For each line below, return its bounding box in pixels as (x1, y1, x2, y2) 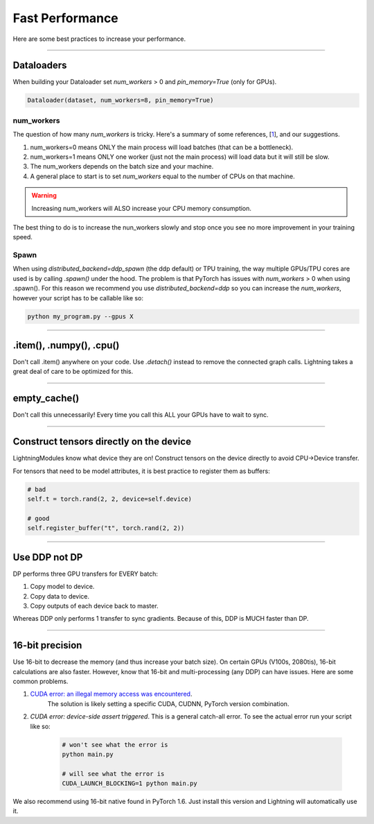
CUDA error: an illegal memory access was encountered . (30, 690, 193, 698)
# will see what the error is (62, 770, 165, 778)
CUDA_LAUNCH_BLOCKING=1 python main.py (62, 780, 197, 787)
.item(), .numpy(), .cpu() (12, 340, 120, 351)
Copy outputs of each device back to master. (30, 601, 159, 610)
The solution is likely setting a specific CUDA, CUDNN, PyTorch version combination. (47, 699, 290, 707)
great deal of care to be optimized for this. (12, 368, 134, 376)
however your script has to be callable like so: (12, 293, 143, 302)
